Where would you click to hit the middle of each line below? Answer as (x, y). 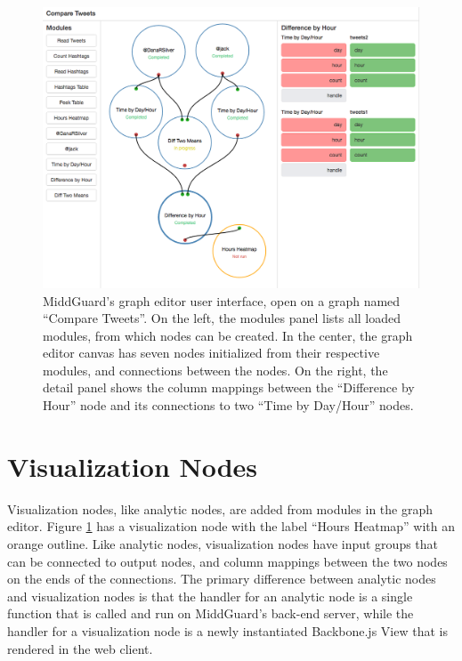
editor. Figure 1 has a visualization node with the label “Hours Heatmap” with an (231, 526)
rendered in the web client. (80, 648)
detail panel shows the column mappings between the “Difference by (229, 387)
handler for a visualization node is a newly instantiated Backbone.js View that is (227, 630)
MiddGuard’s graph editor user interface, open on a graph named (222, 300)
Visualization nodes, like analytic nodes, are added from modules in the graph (220, 508)
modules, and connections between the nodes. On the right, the (215, 370)
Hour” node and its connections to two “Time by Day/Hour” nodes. (228, 405)
